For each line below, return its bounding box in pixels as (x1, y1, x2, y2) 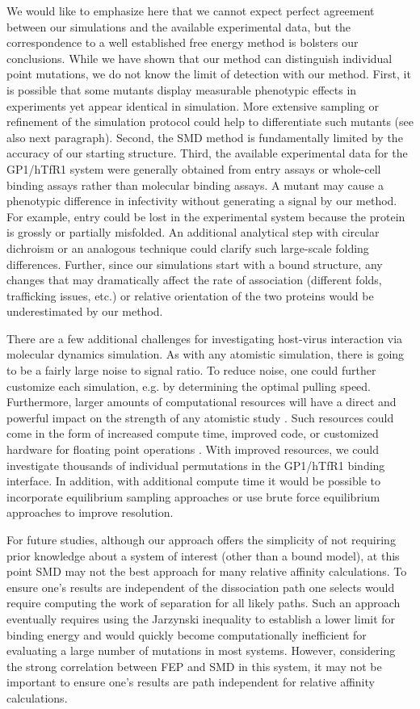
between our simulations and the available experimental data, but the (6, 18, 351, 35)
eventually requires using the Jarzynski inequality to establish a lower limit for (6, 610, 396, 627)
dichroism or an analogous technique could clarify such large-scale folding (6, 239, 369, 256)
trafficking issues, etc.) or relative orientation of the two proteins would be (6, 287, 374, 304)
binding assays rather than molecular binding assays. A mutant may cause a (6, 176, 384, 193)
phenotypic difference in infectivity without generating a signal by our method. (6, 192, 397, 209)
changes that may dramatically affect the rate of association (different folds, (6, 271, 382, 288)
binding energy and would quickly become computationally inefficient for (6, 626, 367, 643)
